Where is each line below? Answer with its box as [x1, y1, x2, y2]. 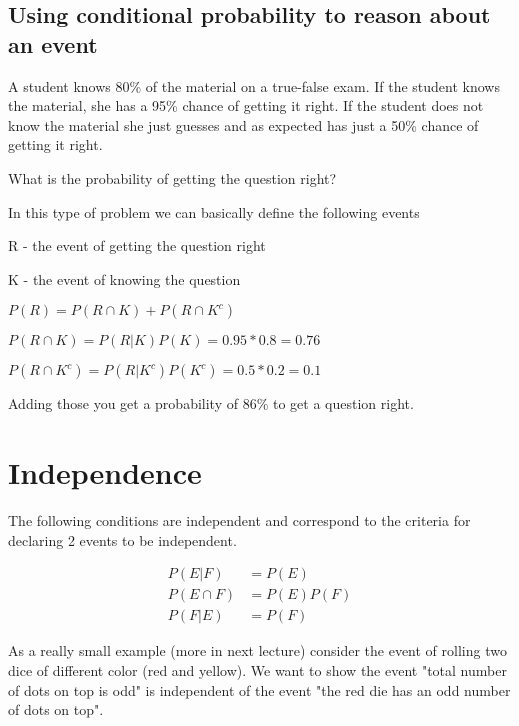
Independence [8, 452, 202, 493]
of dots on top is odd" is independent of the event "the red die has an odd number [8, 679, 511, 700]
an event [8, 28, 98, 59]
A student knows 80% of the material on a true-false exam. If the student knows [8, 75, 500, 96]
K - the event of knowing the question [8, 268, 241, 289]
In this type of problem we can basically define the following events [8, 201, 420, 222]
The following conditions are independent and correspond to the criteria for [8, 510, 471, 531]
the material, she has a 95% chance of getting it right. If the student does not [8, 95, 484, 116]
